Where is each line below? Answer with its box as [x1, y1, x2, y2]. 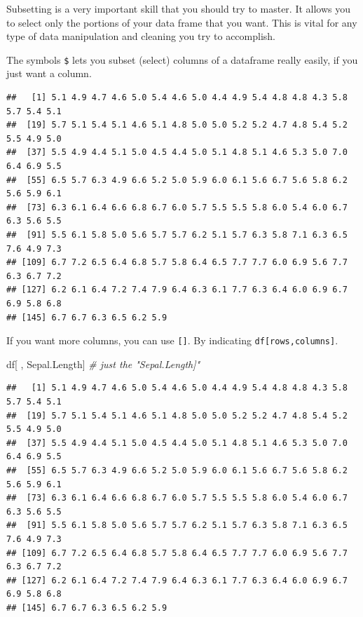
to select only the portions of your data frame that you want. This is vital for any [6, 15, 357, 29]
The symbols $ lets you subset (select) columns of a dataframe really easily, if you [6, 52, 358, 67]
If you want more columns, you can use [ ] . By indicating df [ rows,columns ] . [6, 333, 338, 348]
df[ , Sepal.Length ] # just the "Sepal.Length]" [6, 356, 200, 371]
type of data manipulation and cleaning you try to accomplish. [6, 29, 275, 43]
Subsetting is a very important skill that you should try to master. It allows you [6, 1, 351, 15]
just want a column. [6, 66, 92, 81]
